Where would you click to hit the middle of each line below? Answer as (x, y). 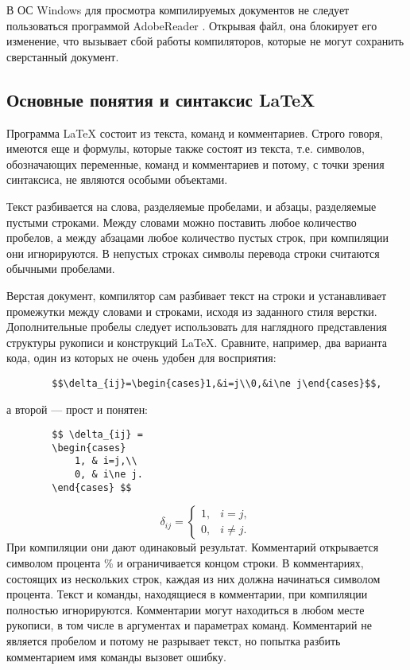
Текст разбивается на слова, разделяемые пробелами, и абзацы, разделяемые (191, 206)
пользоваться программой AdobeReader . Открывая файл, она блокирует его (192, 25)
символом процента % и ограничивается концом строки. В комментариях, (185, 563)
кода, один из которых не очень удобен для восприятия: (141, 358)
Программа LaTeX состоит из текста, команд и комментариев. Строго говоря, (195, 132)
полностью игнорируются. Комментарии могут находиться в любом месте (186, 609)
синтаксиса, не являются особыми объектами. (117, 179)
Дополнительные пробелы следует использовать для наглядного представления (197, 327)
